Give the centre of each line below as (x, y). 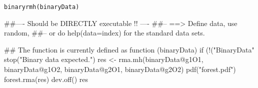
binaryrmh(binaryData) (42, 7)
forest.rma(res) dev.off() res (46, 79)
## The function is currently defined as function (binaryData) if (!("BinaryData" (129, 49)
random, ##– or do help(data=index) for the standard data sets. (104, 33)
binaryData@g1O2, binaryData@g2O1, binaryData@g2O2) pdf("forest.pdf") (120, 69)
